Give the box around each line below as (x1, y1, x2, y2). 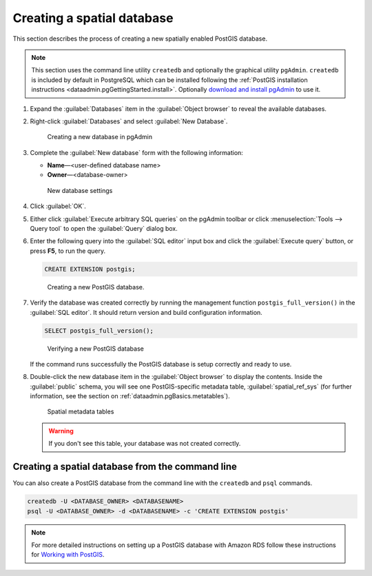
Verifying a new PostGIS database (47, 344, 144, 353)
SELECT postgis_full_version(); (44, 327, 154, 334)
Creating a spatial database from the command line (12, 461, 237, 473)
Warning (48, 426, 74, 435)
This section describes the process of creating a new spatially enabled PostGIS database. (12, 34, 268, 43)
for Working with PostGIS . (31, 551, 105, 559)
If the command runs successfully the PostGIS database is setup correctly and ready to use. (30, 360, 292, 368)
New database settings (47, 186, 113, 194)
